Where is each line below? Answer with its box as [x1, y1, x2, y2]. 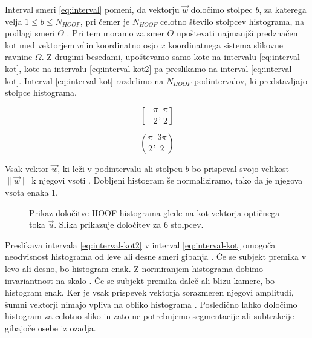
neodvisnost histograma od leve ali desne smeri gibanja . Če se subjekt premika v [5, 250, 307, 263]
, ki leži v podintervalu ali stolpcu [57, 162, 183, 174]
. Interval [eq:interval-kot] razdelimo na [19, 74, 164, 87]
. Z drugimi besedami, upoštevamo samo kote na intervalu [41, 50, 256, 63]
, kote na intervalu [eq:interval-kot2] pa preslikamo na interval [19, 62, 249, 75]
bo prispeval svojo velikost [192, 162, 290, 174]
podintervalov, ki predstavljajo [194, 74, 307, 87]
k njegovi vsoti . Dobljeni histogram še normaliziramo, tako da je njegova [31, 174, 303, 187]
